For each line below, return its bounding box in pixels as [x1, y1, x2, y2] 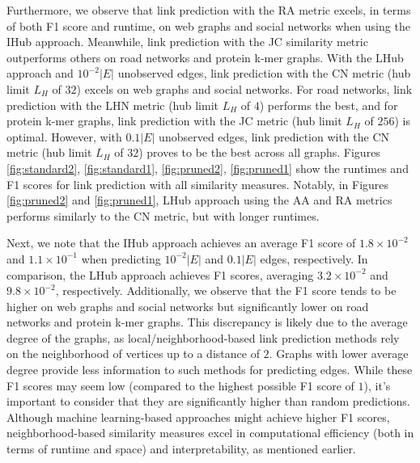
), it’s [363, 377, 391, 394]
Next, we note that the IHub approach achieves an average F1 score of [6, 234, 356, 251]
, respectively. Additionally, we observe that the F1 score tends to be [55, 282, 397, 299]
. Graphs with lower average [269, 345, 409, 362]
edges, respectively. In [260, 250, 368, 267]
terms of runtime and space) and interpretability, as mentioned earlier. [6, 440, 356, 457]
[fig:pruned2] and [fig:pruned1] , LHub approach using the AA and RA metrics [6, 192, 392, 208]
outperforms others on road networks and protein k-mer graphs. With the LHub [6, 48, 404, 65]
